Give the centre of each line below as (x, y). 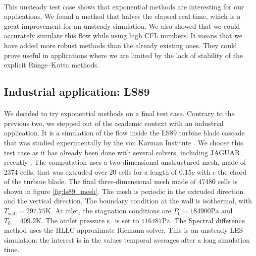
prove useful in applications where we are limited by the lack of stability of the (124, 55)
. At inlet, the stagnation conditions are (111, 211)
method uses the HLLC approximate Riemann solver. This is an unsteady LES (124, 230)
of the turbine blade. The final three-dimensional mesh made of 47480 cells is (121, 181)
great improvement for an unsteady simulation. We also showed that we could (122, 26)
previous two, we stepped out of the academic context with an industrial (114, 123)
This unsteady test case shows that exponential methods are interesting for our (124, 6)
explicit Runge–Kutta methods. (52, 65)
